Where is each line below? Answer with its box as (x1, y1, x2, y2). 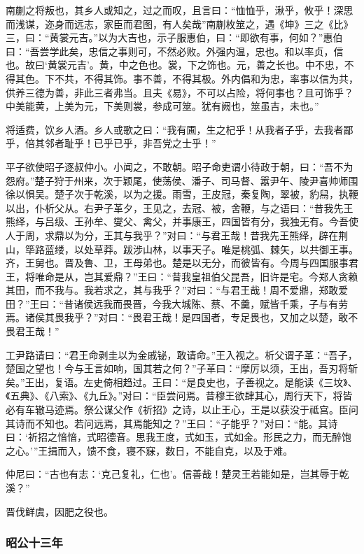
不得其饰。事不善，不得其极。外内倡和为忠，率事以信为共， (83, 71, 358, 85)
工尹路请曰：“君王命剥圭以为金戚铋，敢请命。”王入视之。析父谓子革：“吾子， (6, 347, 358, 362)
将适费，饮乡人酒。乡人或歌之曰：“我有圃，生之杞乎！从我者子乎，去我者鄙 (6, 122, 353, 136)
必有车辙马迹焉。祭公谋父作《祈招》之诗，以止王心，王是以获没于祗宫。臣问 (6, 402, 358, 417)
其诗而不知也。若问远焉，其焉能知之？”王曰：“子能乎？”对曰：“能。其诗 (6, 415, 338, 430)
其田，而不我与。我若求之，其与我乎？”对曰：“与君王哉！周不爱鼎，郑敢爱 (6, 283, 349, 297)
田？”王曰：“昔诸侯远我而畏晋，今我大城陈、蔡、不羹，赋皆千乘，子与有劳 (6, 296, 349, 311)
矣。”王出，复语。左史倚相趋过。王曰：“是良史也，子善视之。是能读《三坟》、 (6, 374, 358, 389)
